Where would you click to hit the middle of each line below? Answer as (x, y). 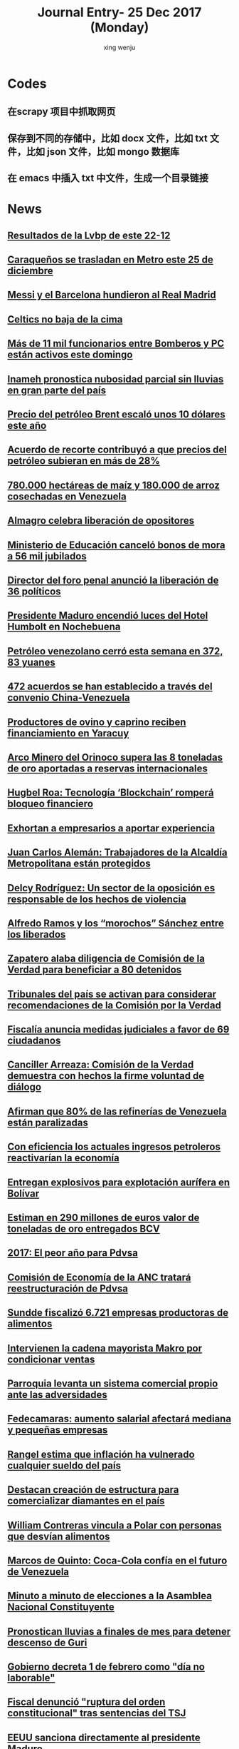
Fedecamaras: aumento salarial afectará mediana (119, 1419)
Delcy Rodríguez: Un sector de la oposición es (111, 888)
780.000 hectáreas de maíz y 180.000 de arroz (114, 485)
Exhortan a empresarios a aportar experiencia (111, 828)
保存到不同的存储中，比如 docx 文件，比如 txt (108, 138)
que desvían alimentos (59, 1536)
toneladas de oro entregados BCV (84, 1229)
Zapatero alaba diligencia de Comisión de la (106, 959)
